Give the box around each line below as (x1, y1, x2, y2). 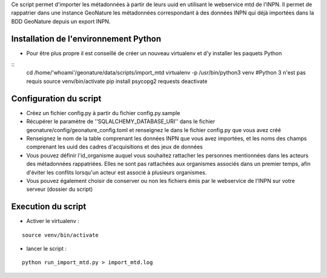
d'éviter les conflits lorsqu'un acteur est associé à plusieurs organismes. (26, 168, 207, 176)
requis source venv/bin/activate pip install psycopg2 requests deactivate (26, 78, 208, 85)
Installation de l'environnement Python (11, 33, 162, 44)
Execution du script (11, 202, 87, 212)
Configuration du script (11, 93, 102, 104)
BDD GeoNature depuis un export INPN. (11, 18, 111, 25)
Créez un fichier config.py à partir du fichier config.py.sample (26, 109, 180, 116)
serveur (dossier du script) (26, 185, 93, 193)
